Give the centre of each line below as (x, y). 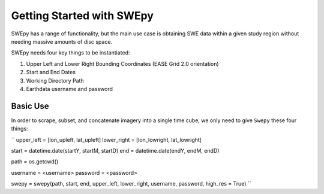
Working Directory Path (55, 80)
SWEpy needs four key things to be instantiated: (70, 53)
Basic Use (30, 106)
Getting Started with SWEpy (82, 16)
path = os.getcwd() (35, 162)
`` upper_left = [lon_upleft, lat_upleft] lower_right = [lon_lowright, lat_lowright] (106, 140)
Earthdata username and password (70, 89)
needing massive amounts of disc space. (62, 41)
